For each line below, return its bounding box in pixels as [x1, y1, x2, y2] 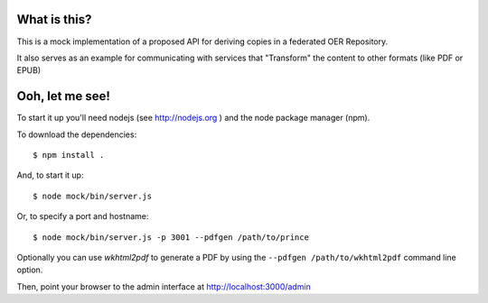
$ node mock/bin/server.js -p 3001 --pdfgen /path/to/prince [33, 232, 309, 243]
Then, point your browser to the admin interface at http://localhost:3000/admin [16, 280, 311, 292]
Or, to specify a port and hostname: [16, 211, 149, 222]
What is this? [16, 12, 92, 27]
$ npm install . [33, 150, 105, 160]
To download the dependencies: [16, 129, 137, 140]
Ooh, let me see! [16, 88, 110, 104]
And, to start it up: [16, 170, 84, 180]
